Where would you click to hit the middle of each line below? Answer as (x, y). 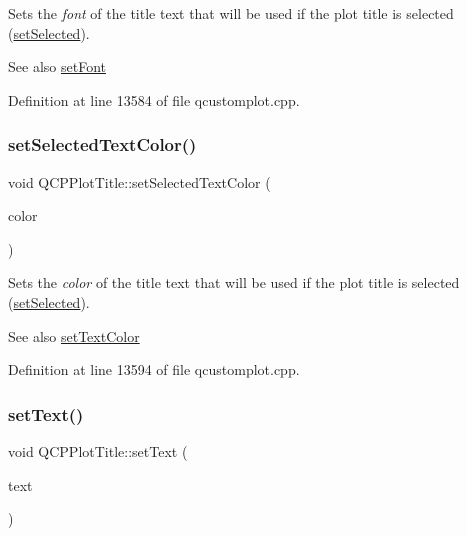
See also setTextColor (74, 335)
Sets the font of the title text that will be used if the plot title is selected (231, 13)
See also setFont (57, 66)
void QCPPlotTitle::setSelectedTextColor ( (139, 181)
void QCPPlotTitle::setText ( (98, 450)
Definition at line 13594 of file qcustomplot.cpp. (154, 369)
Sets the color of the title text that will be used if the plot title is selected (234, 282)
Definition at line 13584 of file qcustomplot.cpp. (154, 99)
